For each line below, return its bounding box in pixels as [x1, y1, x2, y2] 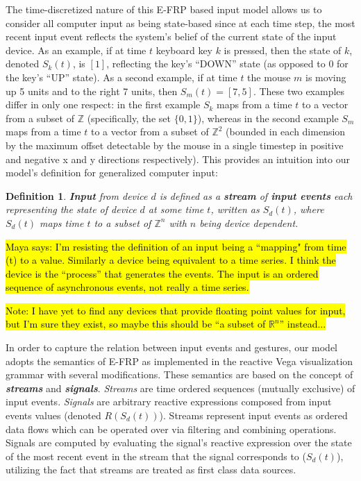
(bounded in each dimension [226, 124, 346, 139]
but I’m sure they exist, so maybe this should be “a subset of [6, 317, 266, 331]
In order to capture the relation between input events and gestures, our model [6, 340, 338, 355]
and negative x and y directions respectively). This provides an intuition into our [6, 151, 350, 166]
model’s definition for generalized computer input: [6, 165, 218, 180]
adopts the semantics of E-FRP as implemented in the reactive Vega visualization [6, 353, 353, 368]
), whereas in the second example [197, 110, 339, 125]
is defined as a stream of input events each [159, 188, 353, 203]
